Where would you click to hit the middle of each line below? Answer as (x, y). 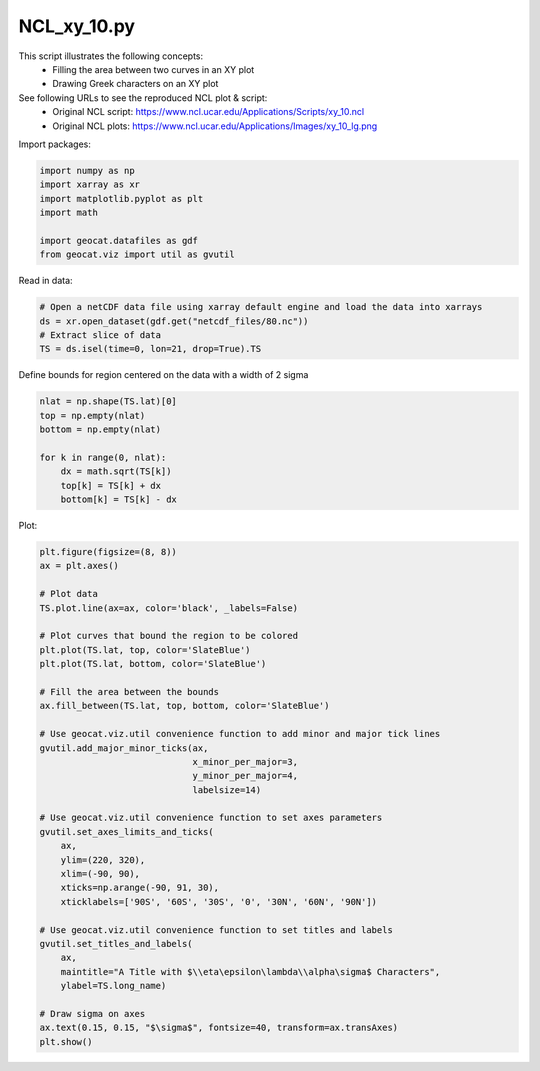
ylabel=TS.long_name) (113, 986)
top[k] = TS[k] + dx (111, 485)
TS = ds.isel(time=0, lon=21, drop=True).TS (150, 349)
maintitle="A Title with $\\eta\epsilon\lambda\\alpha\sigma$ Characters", (250, 971)
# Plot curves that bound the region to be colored (169, 636)
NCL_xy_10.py (76, 26)
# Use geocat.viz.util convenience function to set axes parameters (211, 818)
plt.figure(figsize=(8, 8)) (108, 552)
